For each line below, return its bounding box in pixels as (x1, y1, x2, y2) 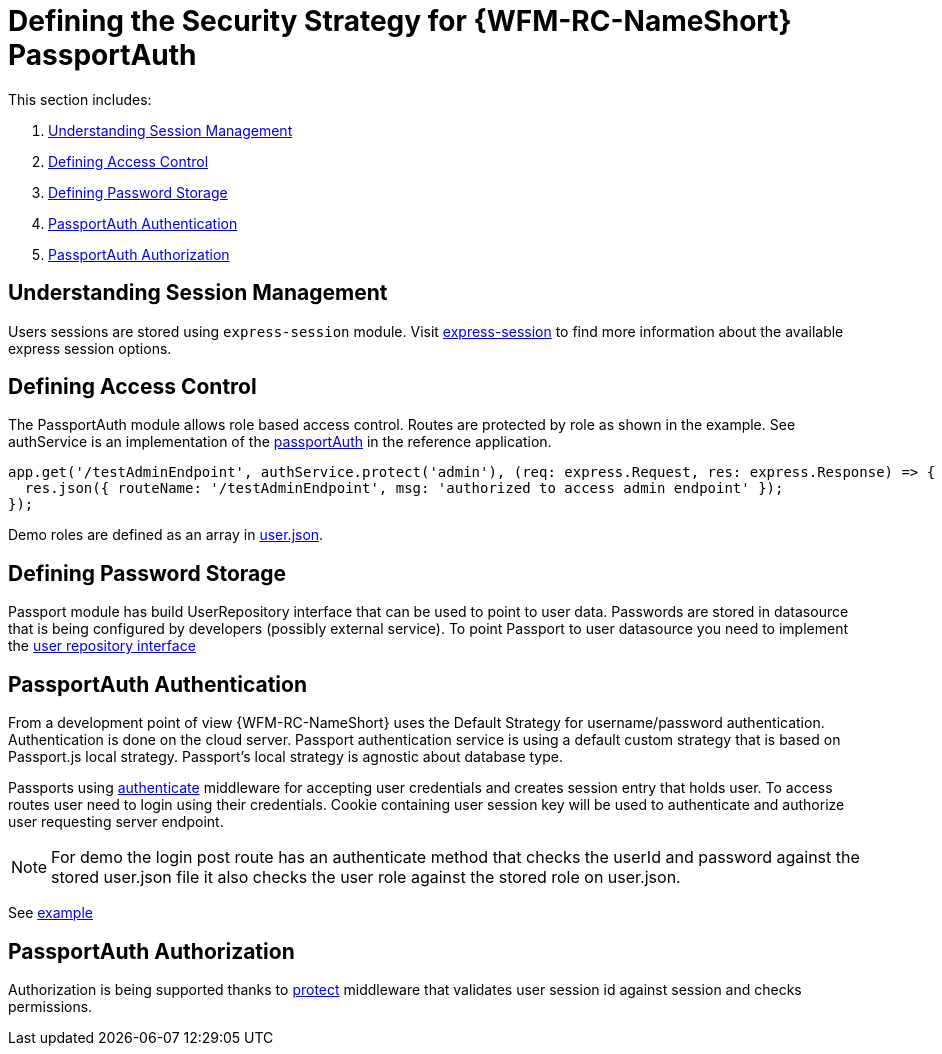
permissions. (8, 997, 93, 1015)
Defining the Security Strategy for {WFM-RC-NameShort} (8, 4, 792, 38)
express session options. (8, 339, 172, 357)
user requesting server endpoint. (8, 813, 224, 831)
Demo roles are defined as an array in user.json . (8, 526, 324, 544)
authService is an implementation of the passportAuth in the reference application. (8, 433, 552, 451)
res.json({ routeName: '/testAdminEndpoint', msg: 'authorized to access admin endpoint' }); (24, 480, 784, 497)
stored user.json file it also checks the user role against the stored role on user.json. (51, 867, 681, 888)
